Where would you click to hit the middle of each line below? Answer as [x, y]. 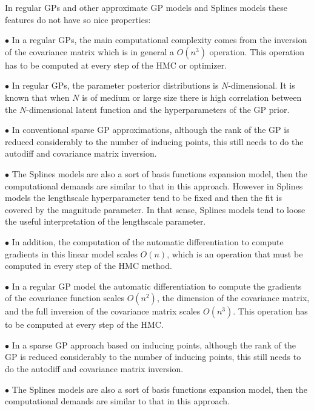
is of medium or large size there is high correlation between [192, 97]
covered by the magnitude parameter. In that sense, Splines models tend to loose [155, 209]
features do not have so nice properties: [78, 19]
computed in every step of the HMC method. [89, 266]
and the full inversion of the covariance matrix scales [103, 311]
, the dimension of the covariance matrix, [233, 298]
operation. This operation [257, 51]
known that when [37, 97]
